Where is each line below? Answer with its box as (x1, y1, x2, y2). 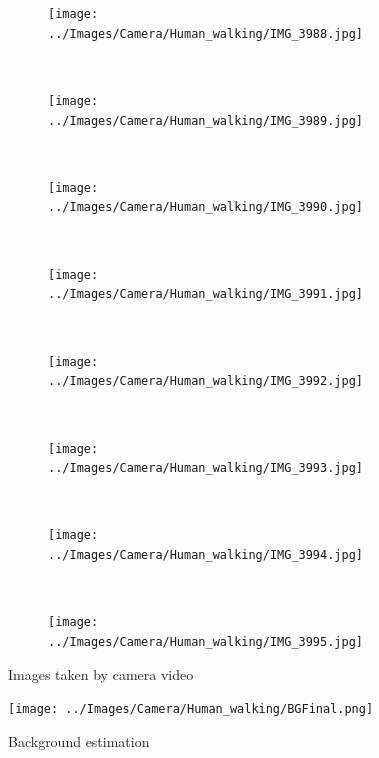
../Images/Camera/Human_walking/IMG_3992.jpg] (48, 374, 363, 389)
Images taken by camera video (8, 663, 194, 684)
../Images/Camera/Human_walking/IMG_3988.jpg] (48, 26, 363, 41)
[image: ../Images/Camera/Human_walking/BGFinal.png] (8, 702, 374, 717)
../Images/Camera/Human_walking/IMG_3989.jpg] (48, 113, 363, 128)
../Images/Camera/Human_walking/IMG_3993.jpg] (48, 461, 363, 476)
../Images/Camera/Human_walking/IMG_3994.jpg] (48, 548, 363, 563)
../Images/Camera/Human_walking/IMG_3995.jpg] (48, 635, 363, 649)
